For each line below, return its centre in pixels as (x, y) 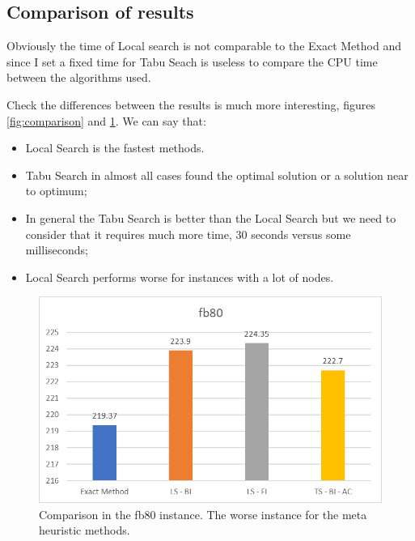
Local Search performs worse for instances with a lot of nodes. (180, 277)
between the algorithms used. (79, 77)
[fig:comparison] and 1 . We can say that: (106, 120)
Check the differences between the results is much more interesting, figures (191, 104)
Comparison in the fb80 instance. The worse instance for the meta (203, 514)
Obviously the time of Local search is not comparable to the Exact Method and (204, 46)
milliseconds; (57, 250)
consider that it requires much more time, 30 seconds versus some (188, 234)
